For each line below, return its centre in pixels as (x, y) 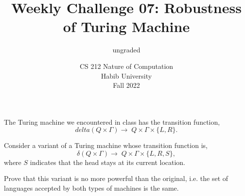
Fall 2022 (126, 85)
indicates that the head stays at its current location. (108, 162)
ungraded (126, 50)
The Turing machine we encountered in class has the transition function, (112, 122)
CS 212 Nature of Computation (126, 66)
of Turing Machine (126, 26)
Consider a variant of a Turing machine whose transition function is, (106, 145)
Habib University (126, 75)
